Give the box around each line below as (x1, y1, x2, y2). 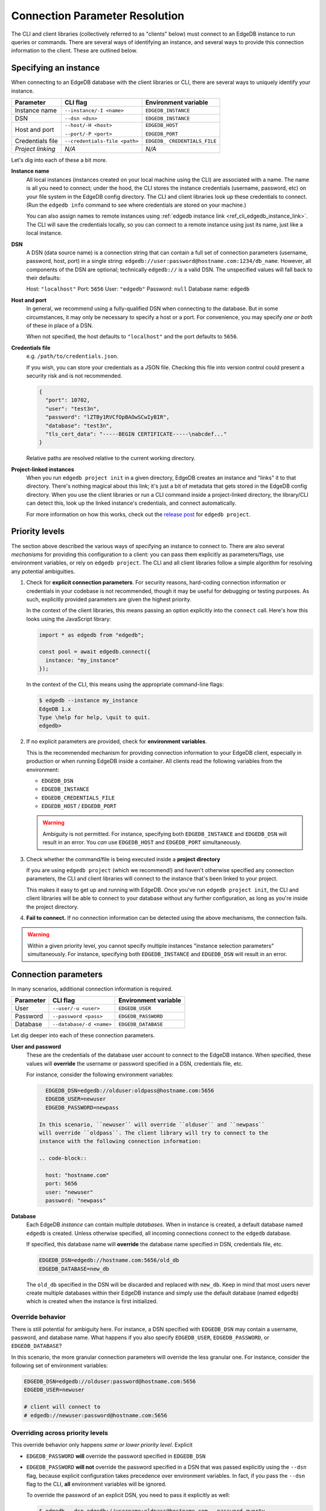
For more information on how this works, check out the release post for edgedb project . (26, 511, 251, 518)
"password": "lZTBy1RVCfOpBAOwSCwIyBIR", (45, 414, 170, 421)
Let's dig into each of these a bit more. (11, 157, 107, 164)
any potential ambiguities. (11, 568, 75, 575)
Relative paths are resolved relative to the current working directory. (26, 455, 196, 462)
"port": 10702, (45, 396, 91, 404)
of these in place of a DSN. (26, 322, 94, 329)
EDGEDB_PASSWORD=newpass (45, 1104, 119, 1111)
